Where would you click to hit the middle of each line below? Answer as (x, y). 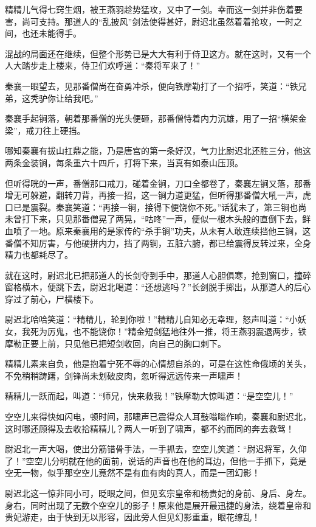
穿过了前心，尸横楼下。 (52, 298)
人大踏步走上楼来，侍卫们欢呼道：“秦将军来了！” (103, 65)
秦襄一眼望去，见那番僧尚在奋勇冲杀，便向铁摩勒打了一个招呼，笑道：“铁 (152, 86)
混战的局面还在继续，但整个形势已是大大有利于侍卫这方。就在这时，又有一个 (158, 53)
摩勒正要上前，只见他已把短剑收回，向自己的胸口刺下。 (115, 343)
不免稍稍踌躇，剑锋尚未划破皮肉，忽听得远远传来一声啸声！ (124, 375)
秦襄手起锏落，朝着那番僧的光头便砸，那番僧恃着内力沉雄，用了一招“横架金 (156, 118)
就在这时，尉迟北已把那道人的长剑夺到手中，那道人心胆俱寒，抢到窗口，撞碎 (158, 275)
